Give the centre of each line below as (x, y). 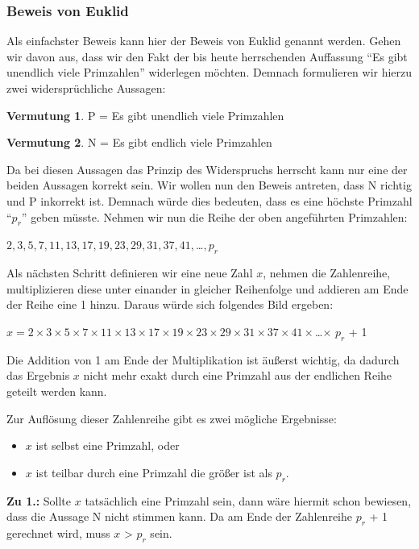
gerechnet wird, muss (58, 532)
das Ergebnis (38, 375)
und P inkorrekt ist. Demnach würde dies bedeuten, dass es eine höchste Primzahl (209, 200)
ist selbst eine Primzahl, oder (108, 445)
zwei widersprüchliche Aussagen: (86, 88)
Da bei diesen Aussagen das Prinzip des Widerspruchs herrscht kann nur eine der (207, 169)
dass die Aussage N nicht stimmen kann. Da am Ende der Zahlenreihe (179, 516)
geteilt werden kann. (57, 391)
